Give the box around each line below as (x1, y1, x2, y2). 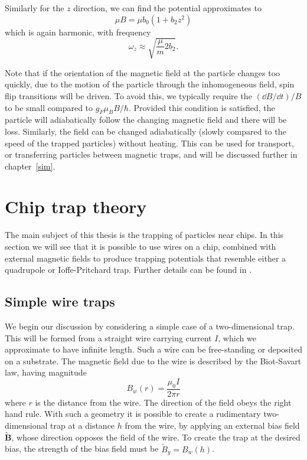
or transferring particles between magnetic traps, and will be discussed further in (5, 148, 298, 161)
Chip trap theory (5, 194, 147, 218)
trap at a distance (50, 419, 115, 431)
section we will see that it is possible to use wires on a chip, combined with (5, 240, 276, 252)
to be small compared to (5, 101, 93, 113)
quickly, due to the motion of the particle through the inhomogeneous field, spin (5, 78, 295, 90)
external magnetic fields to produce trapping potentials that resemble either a (5, 252, 286, 264)
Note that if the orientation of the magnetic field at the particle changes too (5, 66, 280, 79)
